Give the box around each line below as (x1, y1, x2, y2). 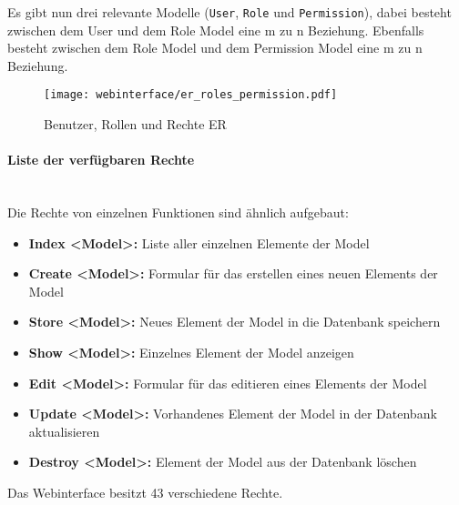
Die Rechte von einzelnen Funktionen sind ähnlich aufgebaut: (7, 203, 349, 222)
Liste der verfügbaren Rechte (7, 150, 195, 169)
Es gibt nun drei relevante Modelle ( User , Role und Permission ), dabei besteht (7, 3, 452, 21)
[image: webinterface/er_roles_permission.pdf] (44, 88, 338, 102)
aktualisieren (28, 421, 100, 440)
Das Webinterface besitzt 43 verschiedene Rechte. (7, 483, 283, 502)
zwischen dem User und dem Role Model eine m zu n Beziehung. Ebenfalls (7, 20, 424, 39)
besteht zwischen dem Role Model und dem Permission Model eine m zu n (7, 38, 423, 57)
